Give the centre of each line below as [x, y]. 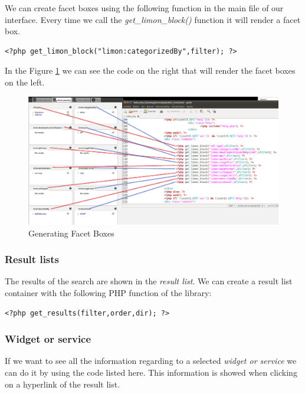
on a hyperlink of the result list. [63, 384]
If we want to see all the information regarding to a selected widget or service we [151, 361]
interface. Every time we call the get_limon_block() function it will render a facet [153, 19]
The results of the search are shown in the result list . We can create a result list [149, 281]
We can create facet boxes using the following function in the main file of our [144, 8]
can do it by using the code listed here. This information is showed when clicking [151, 372]
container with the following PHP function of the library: [108, 292]
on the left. [25, 82]
